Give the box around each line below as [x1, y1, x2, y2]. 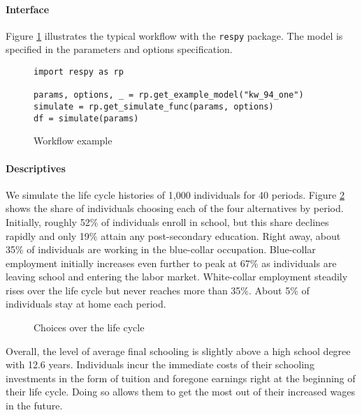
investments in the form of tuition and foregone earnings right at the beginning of [6, 370, 356, 385]
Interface [6, 1, 50, 16]
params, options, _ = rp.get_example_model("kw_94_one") [34, 90, 304, 100]
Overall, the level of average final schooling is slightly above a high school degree [6, 343, 351, 358]
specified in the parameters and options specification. [6, 42, 233, 56]
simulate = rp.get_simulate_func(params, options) [34, 102, 274, 112]
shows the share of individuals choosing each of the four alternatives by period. [6, 201, 344, 216]
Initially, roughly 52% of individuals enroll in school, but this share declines [6, 214, 329, 229]
